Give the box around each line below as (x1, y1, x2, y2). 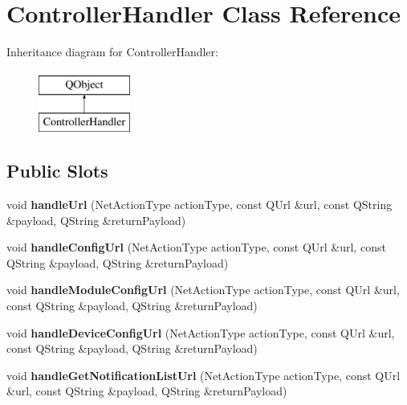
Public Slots (6, 158, 108, 183)
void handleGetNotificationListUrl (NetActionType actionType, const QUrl (6, 366, 401, 383)
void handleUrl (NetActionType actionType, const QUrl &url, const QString (6, 196, 393, 213)
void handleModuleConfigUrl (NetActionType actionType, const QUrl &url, (6, 281, 400, 298)
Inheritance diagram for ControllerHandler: (6, 43, 218, 60)
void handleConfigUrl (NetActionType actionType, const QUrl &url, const (6, 239, 386, 256)
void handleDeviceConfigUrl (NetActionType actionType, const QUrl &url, (6, 324, 395, 341)
